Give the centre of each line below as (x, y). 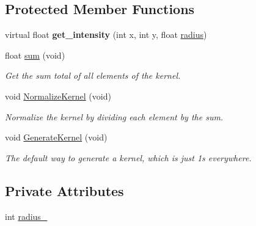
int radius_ (26, 216)
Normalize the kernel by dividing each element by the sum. (114, 116)
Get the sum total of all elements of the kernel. (93, 75)
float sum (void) (35, 55)
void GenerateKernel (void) (56, 137)
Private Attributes (64, 190)
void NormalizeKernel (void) (58, 96)
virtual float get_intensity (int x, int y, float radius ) (106, 35)
